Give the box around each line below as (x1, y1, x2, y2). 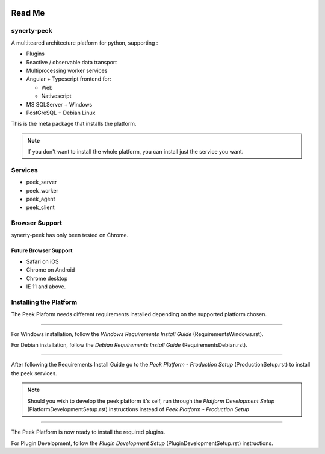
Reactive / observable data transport (26, 58, 117, 66)
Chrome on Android (26, 266, 75, 273)
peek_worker (26, 187, 58, 194)
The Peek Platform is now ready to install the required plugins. (11, 428, 166, 436)
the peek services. (11, 369, 57, 376)
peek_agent (26, 195, 55, 202)
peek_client (26, 204, 55, 211)
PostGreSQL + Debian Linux (26, 109, 96, 116)
